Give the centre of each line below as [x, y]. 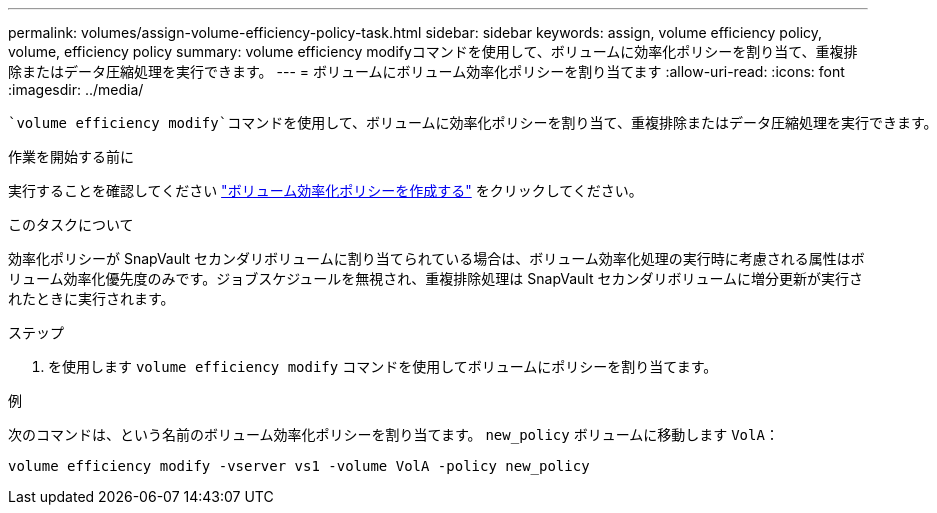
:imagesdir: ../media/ [76, 89]
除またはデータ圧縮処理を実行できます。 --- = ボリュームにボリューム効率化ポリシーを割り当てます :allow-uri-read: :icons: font [426, 71]
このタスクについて [71, 224]
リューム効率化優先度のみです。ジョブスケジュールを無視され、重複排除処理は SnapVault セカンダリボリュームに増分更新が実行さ [436, 278]
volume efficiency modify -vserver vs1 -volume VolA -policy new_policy [299, 466]
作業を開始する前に [71, 156]
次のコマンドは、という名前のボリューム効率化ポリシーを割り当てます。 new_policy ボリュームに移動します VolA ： [393, 434]
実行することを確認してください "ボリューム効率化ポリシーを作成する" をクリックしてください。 [325, 190]
